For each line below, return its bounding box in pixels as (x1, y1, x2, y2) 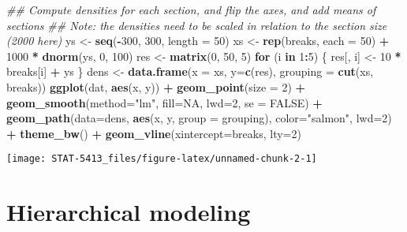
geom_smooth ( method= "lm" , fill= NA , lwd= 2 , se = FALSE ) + (6, 94, 323, 110)
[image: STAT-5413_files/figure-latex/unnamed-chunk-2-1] (6, 153, 317, 165)
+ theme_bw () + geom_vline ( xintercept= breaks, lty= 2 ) (6, 125, 301, 141)
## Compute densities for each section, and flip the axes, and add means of (6, 2, 376, 17)
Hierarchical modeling (6, 196, 251, 228)
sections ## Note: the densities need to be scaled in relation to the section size (6, 17, 387, 33)
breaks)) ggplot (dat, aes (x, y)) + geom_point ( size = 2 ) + (6, 78, 306, 95)
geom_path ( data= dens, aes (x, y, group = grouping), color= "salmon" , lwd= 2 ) (6, 110, 392, 126)
